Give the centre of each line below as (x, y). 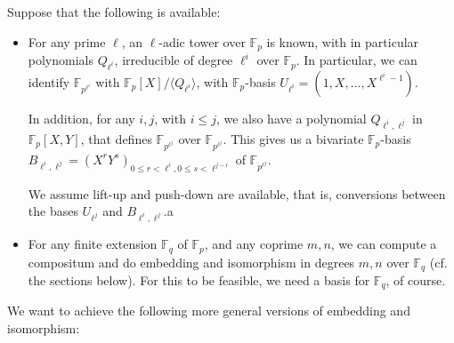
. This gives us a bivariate (293, 138)
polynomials (61, 60)
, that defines (116, 138)
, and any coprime (254, 244)
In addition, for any (81, 118)
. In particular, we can (357, 60)
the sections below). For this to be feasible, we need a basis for (199, 279)
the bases (53, 211)
